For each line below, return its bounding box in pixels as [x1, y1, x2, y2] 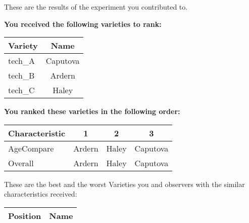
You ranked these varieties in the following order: [4, 106, 180, 117]
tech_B [8, 69, 35, 82]
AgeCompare [8, 142, 54, 154]
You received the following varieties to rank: [4, 18, 162, 29]
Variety [8, 40, 38, 52]
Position [8, 209, 41, 221]
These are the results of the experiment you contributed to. [4, 2, 188, 12]
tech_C [8, 84, 35, 96]
